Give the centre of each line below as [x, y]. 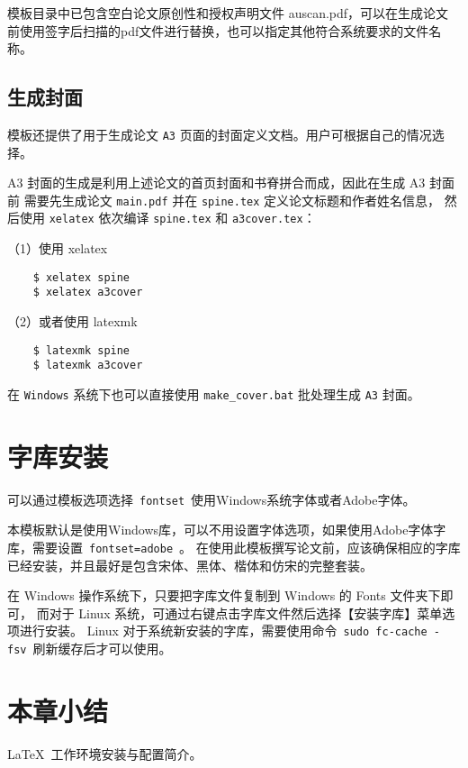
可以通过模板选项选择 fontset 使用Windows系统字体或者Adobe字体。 [211, 499]
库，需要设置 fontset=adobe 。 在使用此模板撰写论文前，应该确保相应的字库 [234, 547]
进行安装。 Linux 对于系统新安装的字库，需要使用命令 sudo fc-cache [223, 631]
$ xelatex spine [81, 277]
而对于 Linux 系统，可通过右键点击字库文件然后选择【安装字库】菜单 [239, 613]
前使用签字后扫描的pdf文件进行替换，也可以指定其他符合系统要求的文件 [218, 30]
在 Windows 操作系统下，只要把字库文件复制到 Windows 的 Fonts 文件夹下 [224, 595]
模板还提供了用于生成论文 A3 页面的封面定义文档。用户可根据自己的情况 [220, 134]
